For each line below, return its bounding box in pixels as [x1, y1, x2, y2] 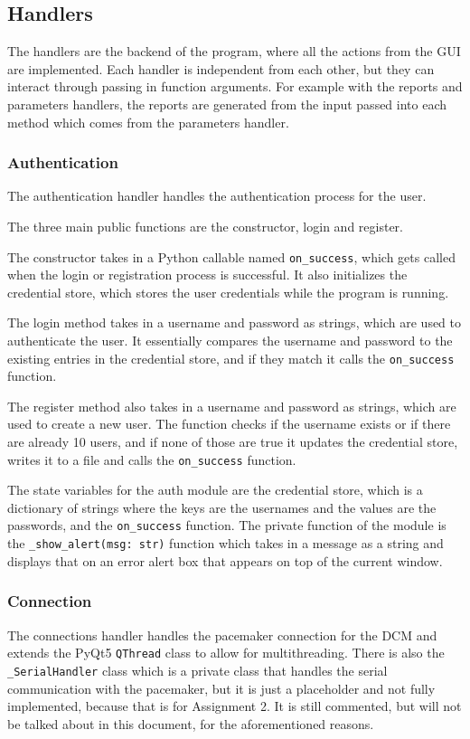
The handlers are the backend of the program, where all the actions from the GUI [7, 42, 461, 61]
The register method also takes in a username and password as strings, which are [7, 396, 456, 415]
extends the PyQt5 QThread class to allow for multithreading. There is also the [7, 643, 445, 662]
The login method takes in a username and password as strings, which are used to [7, 313, 462, 332]
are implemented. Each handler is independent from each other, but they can [7, 59, 435, 78]
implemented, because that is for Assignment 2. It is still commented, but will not [7, 696, 462, 715]
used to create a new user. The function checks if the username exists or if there [7, 414, 451, 433]
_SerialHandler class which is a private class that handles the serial [7, 660, 388, 679]
